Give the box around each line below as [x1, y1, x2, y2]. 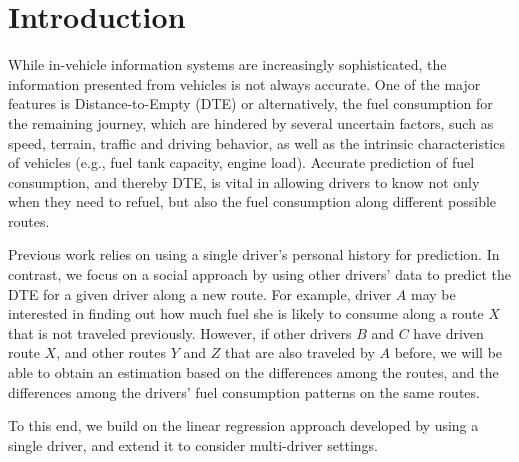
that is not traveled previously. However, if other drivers [8, 322, 352, 343]
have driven [413, 322, 484, 343]
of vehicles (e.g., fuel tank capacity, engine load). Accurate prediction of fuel [8, 152, 475, 173]
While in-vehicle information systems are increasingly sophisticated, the [8, 54, 447, 75]
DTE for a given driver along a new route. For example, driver [8, 283, 392, 304]
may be [410, 283, 456, 304]
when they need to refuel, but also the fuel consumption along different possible [8, 191, 497, 212]
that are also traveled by [224, 342, 375, 363]
